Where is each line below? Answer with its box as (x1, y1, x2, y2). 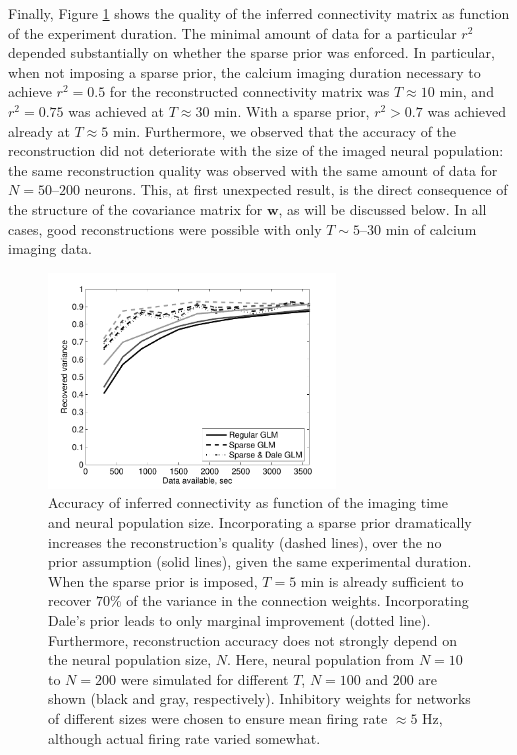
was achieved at (68, 100, 164, 121)
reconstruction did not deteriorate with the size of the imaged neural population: (8, 140, 504, 161)
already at (8, 120, 70, 141)
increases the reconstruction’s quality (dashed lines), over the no (48, 531, 442, 552)
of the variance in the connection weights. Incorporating (126, 590, 469, 611)
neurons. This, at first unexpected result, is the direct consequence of (84, 179, 508, 200)
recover (48, 590, 92, 611)
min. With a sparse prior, (214, 100, 370, 121)
